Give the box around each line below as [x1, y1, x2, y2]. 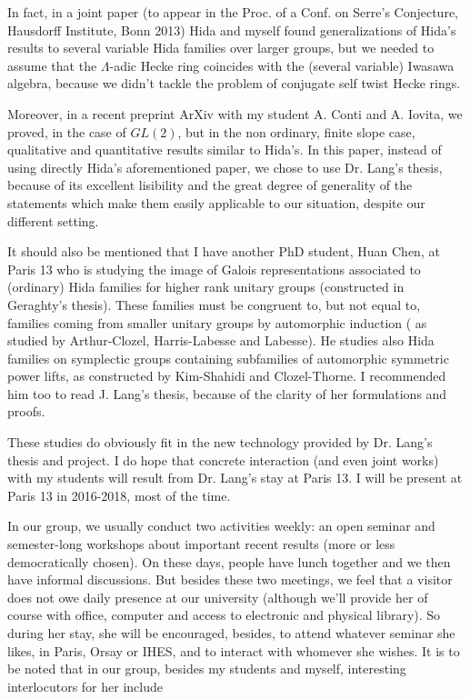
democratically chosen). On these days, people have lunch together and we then [7, 552, 451, 571]
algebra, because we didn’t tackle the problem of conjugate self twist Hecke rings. [7, 74, 461, 93]
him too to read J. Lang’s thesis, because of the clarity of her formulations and [7, 384, 447, 403]
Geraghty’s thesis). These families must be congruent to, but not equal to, [7, 295, 421, 314]
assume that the [7, 55, 97, 75]
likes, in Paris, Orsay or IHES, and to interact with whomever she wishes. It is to [7, 641, 460, 660]
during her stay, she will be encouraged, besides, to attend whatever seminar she [7, 624, 455, 642]
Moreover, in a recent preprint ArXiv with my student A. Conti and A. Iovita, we [7, 104, 463, 123]
